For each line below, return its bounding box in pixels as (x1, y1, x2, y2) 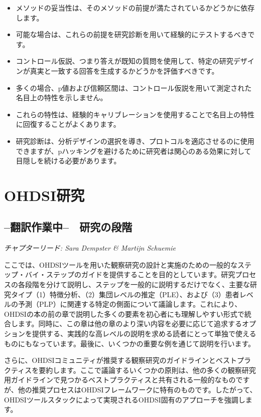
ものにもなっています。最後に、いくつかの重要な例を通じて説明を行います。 (4, 338, 255, 348)
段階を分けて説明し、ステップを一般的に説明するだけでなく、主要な (25, 279, 250, 290)
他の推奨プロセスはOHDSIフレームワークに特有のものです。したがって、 (18, 384, 257, 395)
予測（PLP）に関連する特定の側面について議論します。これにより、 (18, 299, 242, 309)
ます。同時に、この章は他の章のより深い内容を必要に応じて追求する (18, 318, 242, 329)
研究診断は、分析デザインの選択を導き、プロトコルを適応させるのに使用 (16, 135, 254, 146)
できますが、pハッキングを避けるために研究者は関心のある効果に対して (16, 145, 251, 156)
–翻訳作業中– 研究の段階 (4, 219, 133, 235)
